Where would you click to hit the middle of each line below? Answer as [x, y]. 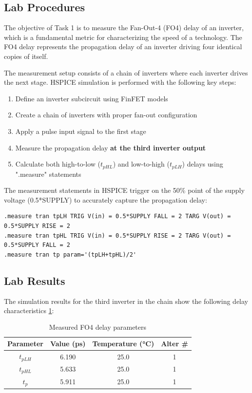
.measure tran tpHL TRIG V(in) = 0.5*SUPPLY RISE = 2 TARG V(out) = [117, 235]
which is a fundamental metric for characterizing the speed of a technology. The [123, 37]
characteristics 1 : [29, 310]
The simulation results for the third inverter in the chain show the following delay [126, 301]
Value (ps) [68, 344]
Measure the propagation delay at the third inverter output [111, 147]
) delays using [203, 164]
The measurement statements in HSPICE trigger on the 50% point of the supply [124, 190]
